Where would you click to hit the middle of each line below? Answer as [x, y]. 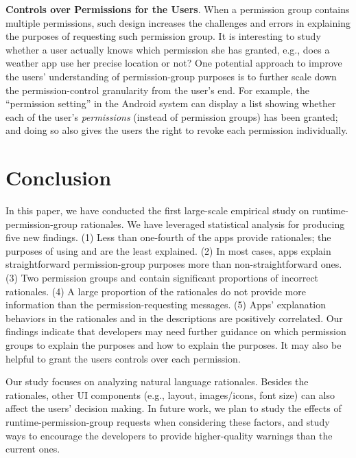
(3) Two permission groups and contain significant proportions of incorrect [162, 278]
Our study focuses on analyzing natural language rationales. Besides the [157, 381]
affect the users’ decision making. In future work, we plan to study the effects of [174, 408]
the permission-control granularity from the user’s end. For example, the [157, 90]
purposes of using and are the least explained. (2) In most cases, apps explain [168, 250]
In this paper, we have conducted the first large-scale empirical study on [157, 210]
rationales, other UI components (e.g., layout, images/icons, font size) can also [170, 394]
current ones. [33, 449]
